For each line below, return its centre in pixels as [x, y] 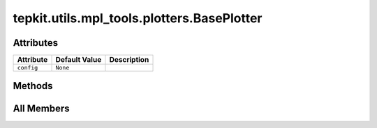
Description [129, 60]
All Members [41, 108]
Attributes [36, 43]
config [28, 68]
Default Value [79, 60]
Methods [33, 86]
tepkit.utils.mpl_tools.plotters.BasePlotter [138, 18]
